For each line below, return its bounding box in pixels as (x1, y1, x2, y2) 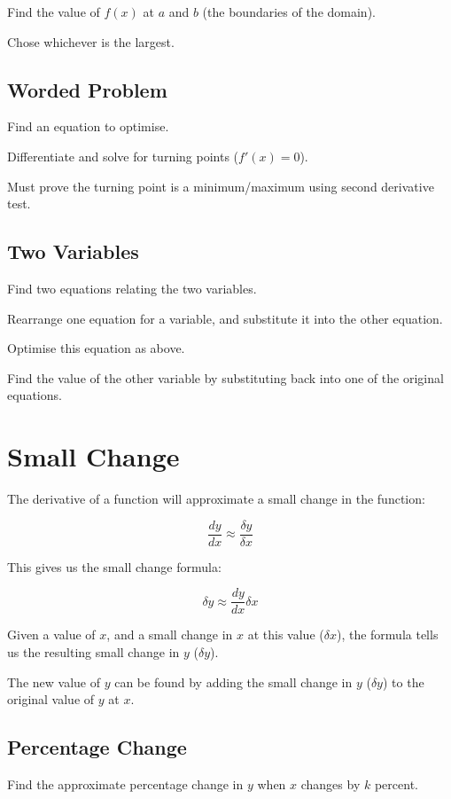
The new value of (7, 672, 100, 691)
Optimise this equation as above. (7, 339, 185, 357)
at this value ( (247, 625, 324, 644)
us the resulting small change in (7, 642, 180, 661)
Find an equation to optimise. (7, 117, 169, 136)
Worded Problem (7, 75, 167, 103)
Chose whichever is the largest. (7, 32, 175, 51)
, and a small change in (106, 625, 233, 644)
